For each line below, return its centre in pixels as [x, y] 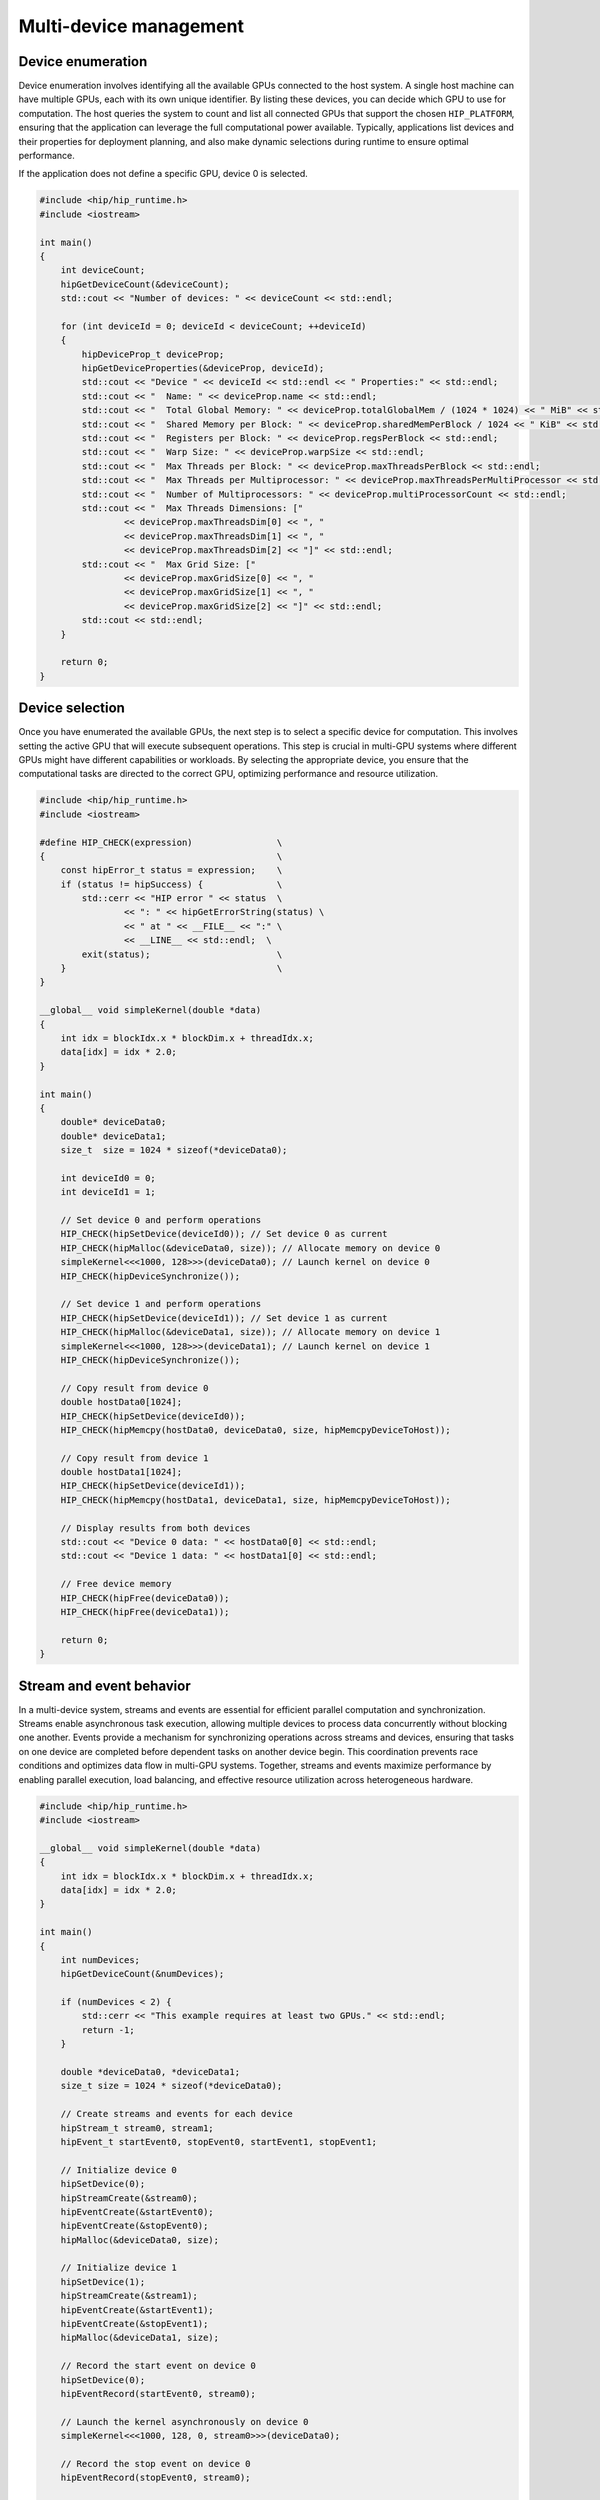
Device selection [71, 708]
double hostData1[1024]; [121, 1472]
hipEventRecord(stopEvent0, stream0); [155, 2478]
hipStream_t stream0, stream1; [137, 2128]
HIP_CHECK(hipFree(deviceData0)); [145, 1598]
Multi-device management [131, 26]
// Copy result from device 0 [134, 1388]
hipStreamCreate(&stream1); [129, 2296]
